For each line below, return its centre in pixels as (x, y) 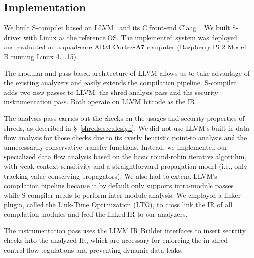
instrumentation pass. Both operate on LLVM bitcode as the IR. (101, 102)
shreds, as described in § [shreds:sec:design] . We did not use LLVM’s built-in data (127, 128)
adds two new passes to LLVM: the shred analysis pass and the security (111, 92)
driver (13, 37)
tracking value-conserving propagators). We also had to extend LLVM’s (111, 176)
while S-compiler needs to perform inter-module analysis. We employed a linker (122, 195)
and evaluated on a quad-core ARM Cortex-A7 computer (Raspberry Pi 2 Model (125, 47)
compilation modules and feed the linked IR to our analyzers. (96, 214)
